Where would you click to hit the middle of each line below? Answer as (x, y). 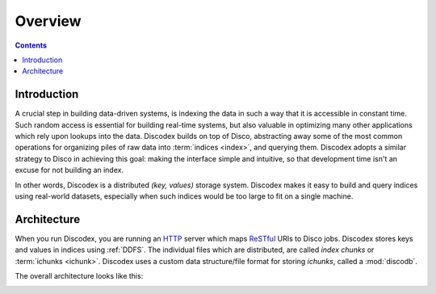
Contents (31, 45)
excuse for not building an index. (69, 170)
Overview (48, 21)
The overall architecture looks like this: (79, 276)
